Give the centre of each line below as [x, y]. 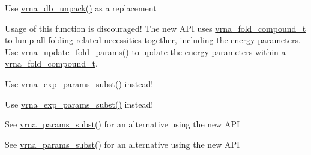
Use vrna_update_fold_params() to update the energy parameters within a [145, 51]
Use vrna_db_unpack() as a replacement [81, 8]
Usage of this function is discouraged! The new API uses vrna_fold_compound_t [155, 28]
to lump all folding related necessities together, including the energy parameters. [153, 40]
